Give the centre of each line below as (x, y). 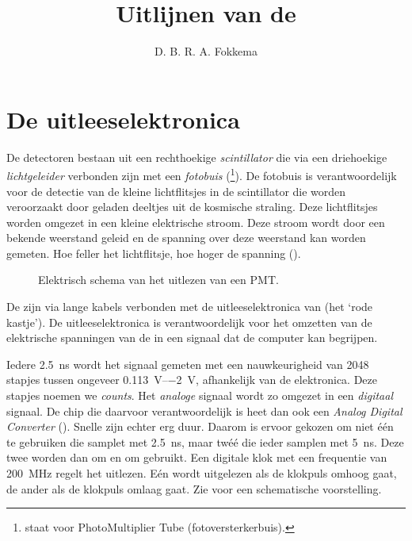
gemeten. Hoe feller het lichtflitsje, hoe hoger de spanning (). (154, 253)
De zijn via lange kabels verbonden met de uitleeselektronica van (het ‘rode (190, 307)
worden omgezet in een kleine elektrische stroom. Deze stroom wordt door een (196, 222)
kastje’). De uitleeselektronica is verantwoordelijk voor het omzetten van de (189, 322)
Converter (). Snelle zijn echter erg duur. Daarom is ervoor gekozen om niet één (200, 426)
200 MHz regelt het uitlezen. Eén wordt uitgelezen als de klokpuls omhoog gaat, (202, 473)
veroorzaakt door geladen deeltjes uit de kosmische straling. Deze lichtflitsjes (192, 207)
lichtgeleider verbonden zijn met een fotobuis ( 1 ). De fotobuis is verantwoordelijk (202, 174)
